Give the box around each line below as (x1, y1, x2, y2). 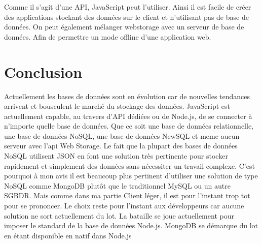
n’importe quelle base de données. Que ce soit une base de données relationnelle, (4, 120, 253, 131)
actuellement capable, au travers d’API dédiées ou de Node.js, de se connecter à (4, 110, 252, 121)
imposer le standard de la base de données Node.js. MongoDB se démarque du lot (4, 220, 258, 231)
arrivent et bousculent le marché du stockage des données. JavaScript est (4, 101, 230, 111)
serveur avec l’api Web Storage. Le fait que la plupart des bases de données (4, 140, 238, 151)
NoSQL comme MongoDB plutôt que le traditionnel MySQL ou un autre (4, 180, 231, 191)
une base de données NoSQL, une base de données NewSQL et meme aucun (4, 130, 240, 141)
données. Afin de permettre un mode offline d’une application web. (4, 31, 211, 42)
